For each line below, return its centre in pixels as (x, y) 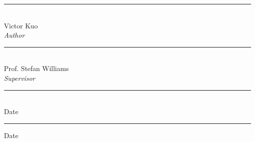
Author (14, 35)
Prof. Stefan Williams (37, 68)
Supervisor (20, 78)
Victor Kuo (21, 25)
